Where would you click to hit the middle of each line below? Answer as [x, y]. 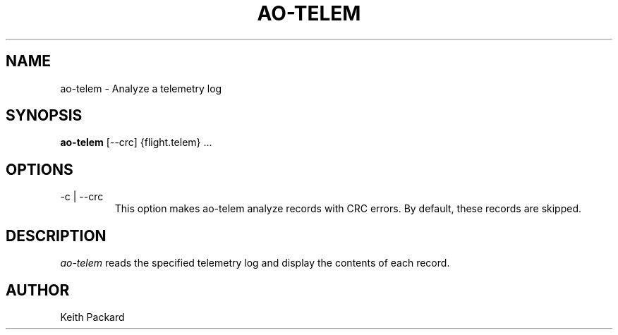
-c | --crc [82, 197]
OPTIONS [40, 169]
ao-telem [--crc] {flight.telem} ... [136, 142]
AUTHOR [38, 290]
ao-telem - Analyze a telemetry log [141, 88]
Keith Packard [92, 317]
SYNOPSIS [44, 116]
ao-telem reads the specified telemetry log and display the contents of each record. [255, 263]
